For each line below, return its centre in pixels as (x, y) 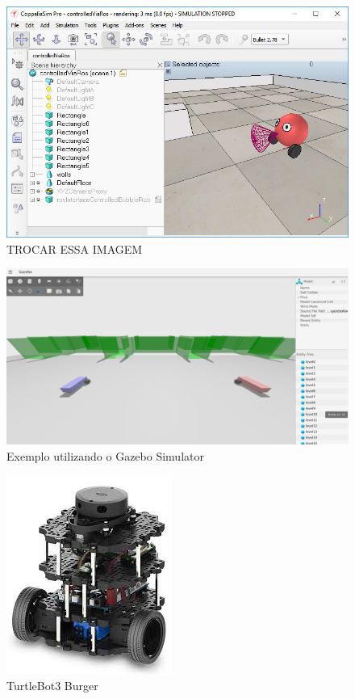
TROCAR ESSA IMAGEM (75, 248)
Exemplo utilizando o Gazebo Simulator (105, 455)
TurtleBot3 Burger (52, 685)
